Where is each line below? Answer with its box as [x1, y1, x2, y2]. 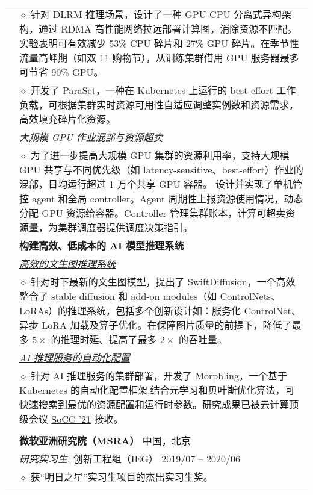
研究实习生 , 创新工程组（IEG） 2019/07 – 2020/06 [19, 452, 241, 465]
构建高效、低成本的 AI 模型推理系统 [19, 238, 184, 252]
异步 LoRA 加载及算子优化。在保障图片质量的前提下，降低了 [19, 318, 292, 332]
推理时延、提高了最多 [60, 332, 157, 346]
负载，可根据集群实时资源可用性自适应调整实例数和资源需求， [19, 98, 299, 111]
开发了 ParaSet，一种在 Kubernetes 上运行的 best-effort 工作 [30, 83, 296, 97]
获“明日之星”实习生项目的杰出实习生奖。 [30, 470, 213, 484]
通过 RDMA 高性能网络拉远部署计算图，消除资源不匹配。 [39, 22, 297, 36]
